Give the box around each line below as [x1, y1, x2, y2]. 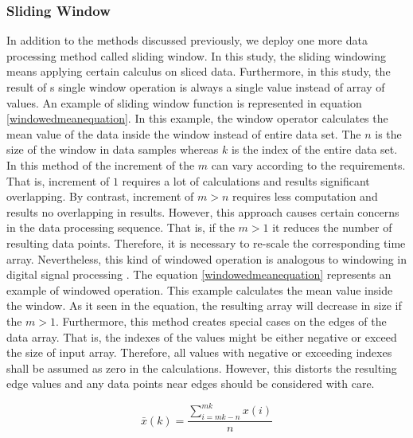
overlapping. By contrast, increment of [6, 188, 194, 205]
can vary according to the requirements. [211, 156, 406, 173]
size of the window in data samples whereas [6, 141, 219, 158]
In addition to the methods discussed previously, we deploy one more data [6, 32, 368, 49]
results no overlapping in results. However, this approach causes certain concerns [6, 203, 399, 220]
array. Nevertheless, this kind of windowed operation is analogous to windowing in [6, 250, 407, 267]
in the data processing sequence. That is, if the [6, 219, 235, 236]
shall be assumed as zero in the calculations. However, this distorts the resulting [6, 359, 397, 376]
